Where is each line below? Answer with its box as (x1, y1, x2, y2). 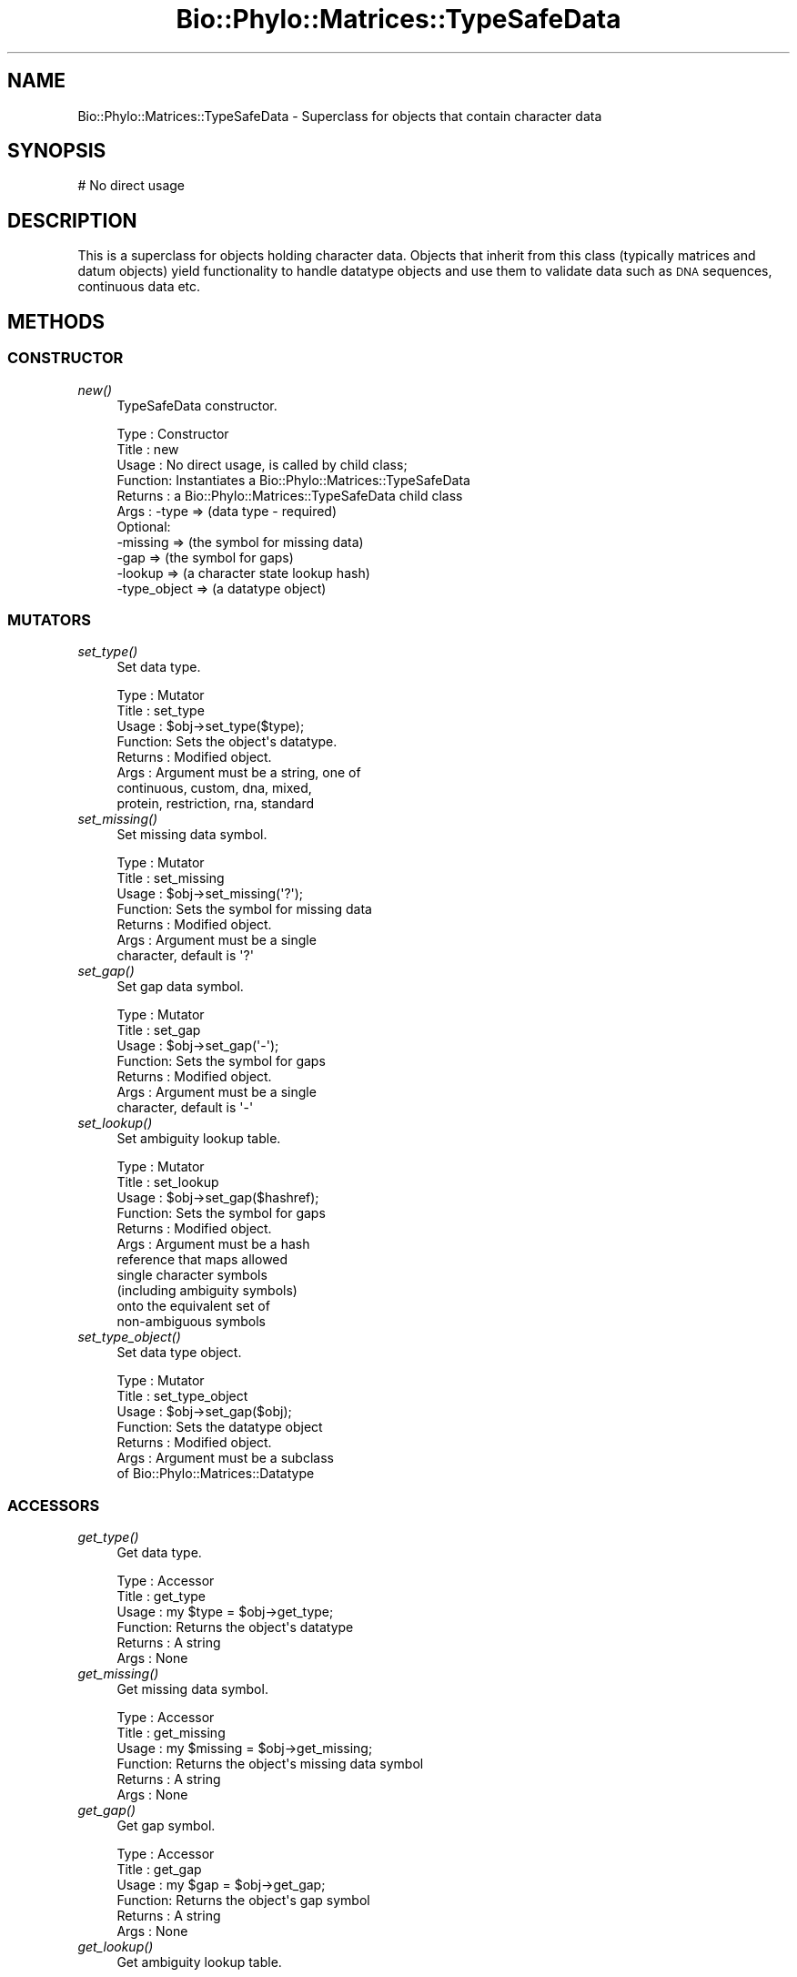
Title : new (116, 441, 179, 457)
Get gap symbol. (116, 1818, 216, 1833)
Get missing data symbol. (116, 1681, 268, 1697)
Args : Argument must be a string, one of (116, 765, 361, 781)
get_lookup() (77, 1939, 154, 1954)
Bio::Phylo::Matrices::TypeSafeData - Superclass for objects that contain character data (77, 107, 602, 124)
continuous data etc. (77, 279, 201, 295)
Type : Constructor (116, 425, 229, 441)
